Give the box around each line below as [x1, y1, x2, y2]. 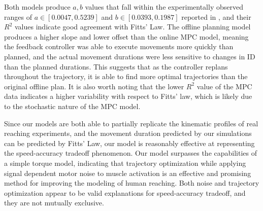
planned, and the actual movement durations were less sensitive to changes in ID [4, 51, 255, 61]
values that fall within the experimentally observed [85, 2, 243, 12]
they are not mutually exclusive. [4, 197, 104, 208]
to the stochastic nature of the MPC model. [4, 100, 141, 111]
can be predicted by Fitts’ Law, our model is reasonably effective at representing [4, 137, 255, 148]
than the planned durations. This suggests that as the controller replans [4, 61, 228, 72]
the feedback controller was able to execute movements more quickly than [4, 41, 234, 52]
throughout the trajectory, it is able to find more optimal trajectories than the [4, 71, 248, 82]
